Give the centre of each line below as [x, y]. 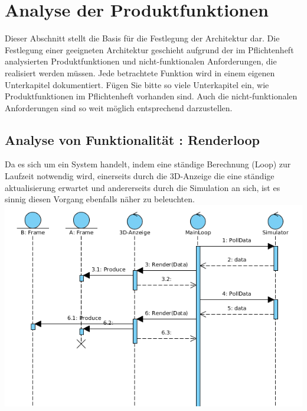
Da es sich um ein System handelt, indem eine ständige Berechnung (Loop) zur [148, 164]
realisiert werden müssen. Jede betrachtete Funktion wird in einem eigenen [140, 72]
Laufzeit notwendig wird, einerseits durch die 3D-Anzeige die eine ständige [140, 176]
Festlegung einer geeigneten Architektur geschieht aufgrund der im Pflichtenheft [149, 49]
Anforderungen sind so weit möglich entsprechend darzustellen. [119, 107]
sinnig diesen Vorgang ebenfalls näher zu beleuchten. [100, 199]
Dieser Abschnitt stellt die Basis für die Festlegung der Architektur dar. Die [142, 38]
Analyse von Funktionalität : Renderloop [132, 139]
